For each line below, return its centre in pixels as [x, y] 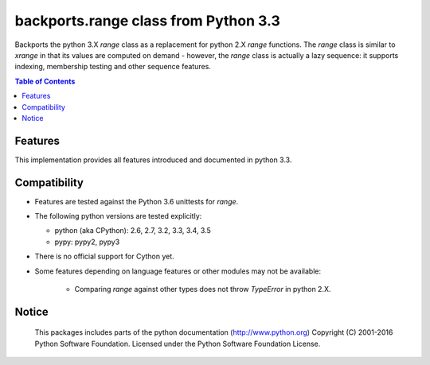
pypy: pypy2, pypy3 [87, 242]
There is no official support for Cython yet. [104, 256]
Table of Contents [45, 81]
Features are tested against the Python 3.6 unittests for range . [137, 201]
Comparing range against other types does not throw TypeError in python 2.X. [203, 289]
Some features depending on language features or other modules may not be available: [178, 271]
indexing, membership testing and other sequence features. [113, 67]
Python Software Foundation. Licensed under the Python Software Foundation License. [178, 344]
